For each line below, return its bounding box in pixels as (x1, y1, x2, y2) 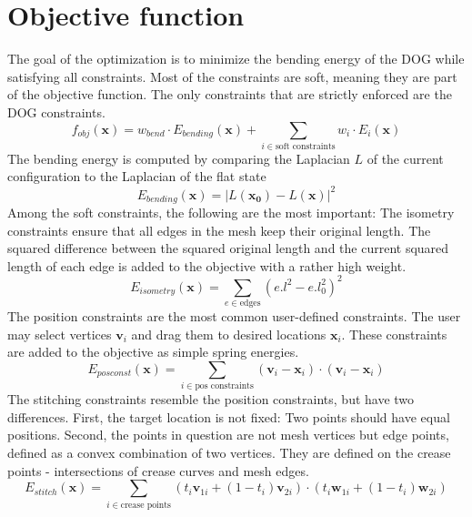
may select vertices (7, 324, 112, 343)
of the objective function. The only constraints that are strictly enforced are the (7, 85, 452, 104)
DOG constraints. (7, 102, 105, 121)
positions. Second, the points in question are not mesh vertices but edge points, (7, 425, 449, 444)
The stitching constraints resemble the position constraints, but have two (7, 390, 415, 409)
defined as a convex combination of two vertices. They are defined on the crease (7, 443, 451, 462)
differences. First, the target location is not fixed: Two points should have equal (7, 407, 450, 426)
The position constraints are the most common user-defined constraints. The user (7, 307, 461, 326)
